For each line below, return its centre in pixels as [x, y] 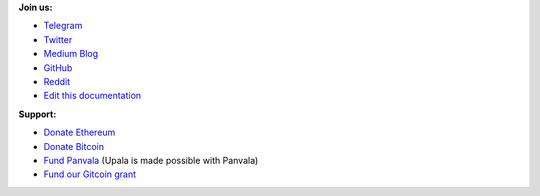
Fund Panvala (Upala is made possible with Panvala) [151, 160]
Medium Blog [71, 54]
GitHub [58, 67]
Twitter [58, 39]
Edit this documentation [92, 96]
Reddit [57, 81]
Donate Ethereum [79, 132]
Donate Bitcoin [74, 146]
